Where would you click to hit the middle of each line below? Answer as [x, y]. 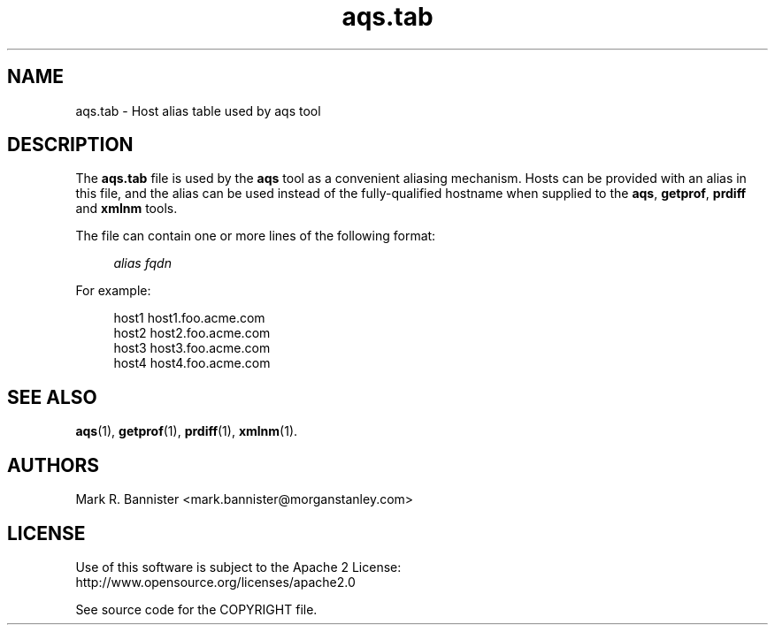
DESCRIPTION [70, 145]
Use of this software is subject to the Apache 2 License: [238, 567]
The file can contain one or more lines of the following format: [256, 236]
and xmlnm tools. [127, 209]
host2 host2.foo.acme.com [192, 333]
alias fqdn [142, 263]
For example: [113, 291]
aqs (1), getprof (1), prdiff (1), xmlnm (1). [187, 431]
